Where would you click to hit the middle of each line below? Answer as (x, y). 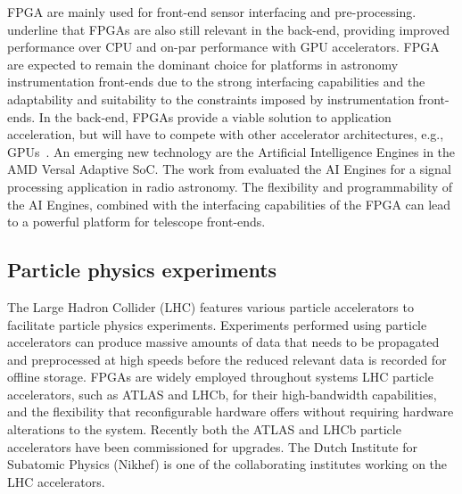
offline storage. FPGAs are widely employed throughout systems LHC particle (220, 377)
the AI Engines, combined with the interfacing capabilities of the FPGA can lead (229, 204)
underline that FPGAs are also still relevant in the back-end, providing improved (229, 29)
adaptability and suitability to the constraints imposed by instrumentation (211, 99)
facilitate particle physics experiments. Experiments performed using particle (217, 324)
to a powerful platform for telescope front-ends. (136, 222)
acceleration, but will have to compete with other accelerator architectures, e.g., (226, 134)
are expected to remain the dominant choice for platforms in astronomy (203, 64)
